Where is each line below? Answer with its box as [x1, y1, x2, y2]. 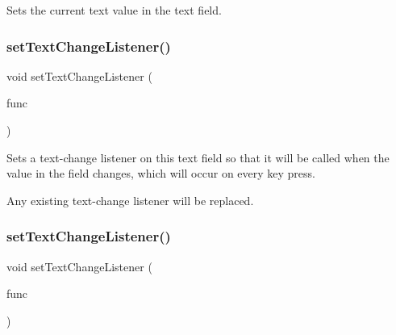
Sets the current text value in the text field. [6, 2, 222, 18]
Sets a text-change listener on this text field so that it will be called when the [6, 149, 390, 165]
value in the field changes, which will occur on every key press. [6, 165, 315, 182]
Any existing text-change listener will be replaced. [6, 191, 254, 208]
